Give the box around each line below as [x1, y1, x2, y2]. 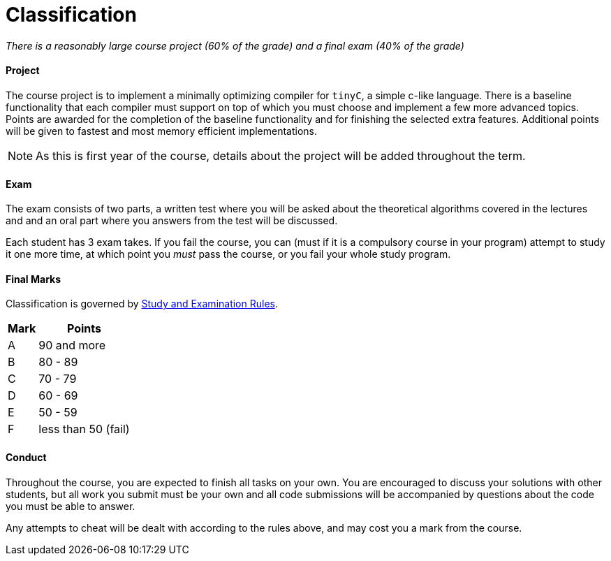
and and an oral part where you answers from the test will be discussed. [6, 214, 338, 227]
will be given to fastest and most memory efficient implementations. [6, 124, 318, 137]
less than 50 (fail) [38, 422, 130, 437]
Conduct [6, 451, 47, 464]
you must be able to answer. [6, 500, 135, 512]
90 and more [38, 338, 106, 353]
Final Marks [6, 272, 61, 285]
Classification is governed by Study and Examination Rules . [6, 298, 279, 310]
